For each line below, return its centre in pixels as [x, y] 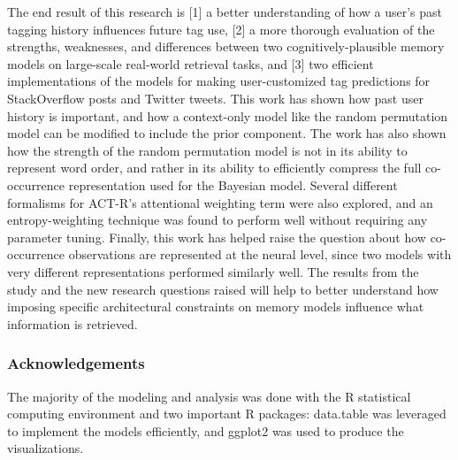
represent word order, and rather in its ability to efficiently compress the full [214, 168]
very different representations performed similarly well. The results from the [213, 271]
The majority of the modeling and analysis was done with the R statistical [209, 396]
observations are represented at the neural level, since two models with [260, 254]
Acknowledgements [76, 363]
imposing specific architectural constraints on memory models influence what [216, 307]
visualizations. [46, 448]
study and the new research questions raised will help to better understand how [223, 289]
